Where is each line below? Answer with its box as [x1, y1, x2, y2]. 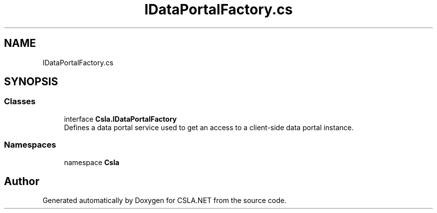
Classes [4, 96, 36, 107]
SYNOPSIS [4, 75, 58, 88]
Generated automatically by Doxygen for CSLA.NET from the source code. [42, 196, 287, 205]
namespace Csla [64, 158, 120, 167]
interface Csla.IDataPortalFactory [64, 114, 177, 123]
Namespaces [4, 140, 56, 150]
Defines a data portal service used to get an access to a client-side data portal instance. [64, 123, 354, 132]
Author [4, 175, 39, 188]
